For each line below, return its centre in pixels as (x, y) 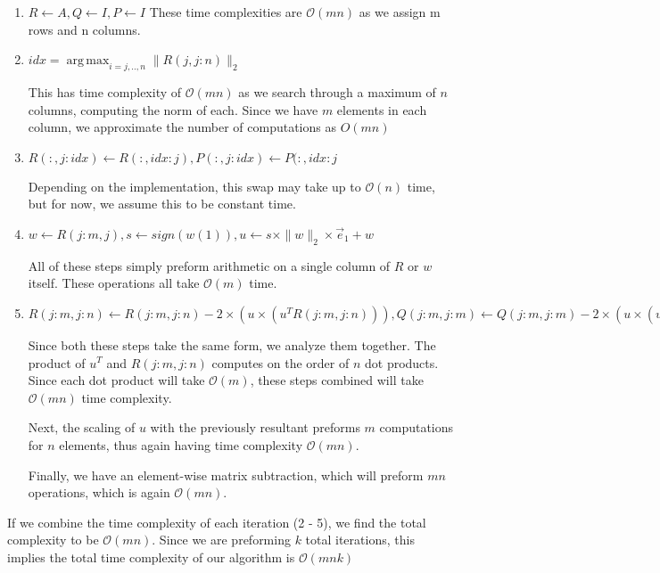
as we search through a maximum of (337, 91)
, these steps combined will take (337, 380)
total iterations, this (360, 540)
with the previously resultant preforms (255, 427)
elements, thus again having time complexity (181, 444)
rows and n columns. (84, 29)
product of (57, 362)
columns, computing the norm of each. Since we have (173, 109)
